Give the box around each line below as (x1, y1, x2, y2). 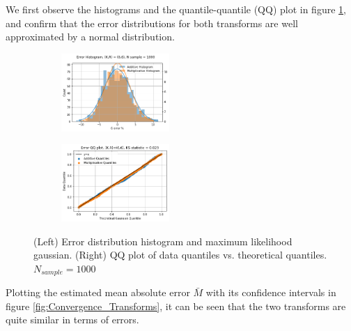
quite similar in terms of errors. (6, 312, 139, 327)
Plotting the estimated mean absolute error (6, 285, 190, 300)
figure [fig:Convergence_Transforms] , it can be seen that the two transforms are (6, 298, 346, 313)
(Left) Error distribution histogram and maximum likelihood (33, 233, 292, 248)
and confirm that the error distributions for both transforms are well (6, 15, 298, 30)
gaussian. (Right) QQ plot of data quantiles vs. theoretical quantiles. (33, 247, 327, 262)
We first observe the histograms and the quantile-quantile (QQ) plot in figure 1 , (6, 2, 346, 16)
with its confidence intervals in (205, 285, 336, 300)
